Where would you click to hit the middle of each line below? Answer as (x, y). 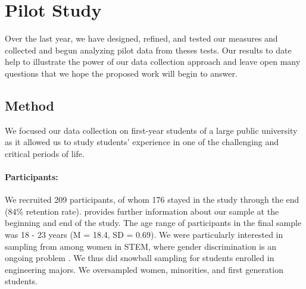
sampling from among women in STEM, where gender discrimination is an (140, 246)
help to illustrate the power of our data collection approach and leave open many (153, 62)
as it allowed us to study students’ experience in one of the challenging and (142, 142)
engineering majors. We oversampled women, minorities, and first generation (144, 269)
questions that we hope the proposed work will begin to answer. (121, 73)
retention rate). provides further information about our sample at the (152, 211)
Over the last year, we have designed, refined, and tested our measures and (141, 38)
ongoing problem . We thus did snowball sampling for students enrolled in (140, 258)
